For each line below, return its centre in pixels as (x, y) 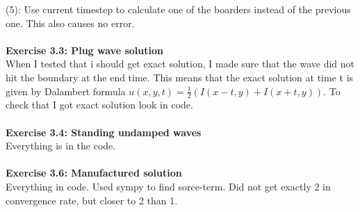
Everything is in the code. (61, 146)
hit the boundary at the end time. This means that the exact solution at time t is (180, 77)
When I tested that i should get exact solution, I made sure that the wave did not (180, 64)
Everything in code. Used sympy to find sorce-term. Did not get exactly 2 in (168, 186)
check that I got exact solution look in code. (99, 105)
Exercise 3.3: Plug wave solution (84, 50)
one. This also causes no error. (70, 23)
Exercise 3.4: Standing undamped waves (104, 132)
